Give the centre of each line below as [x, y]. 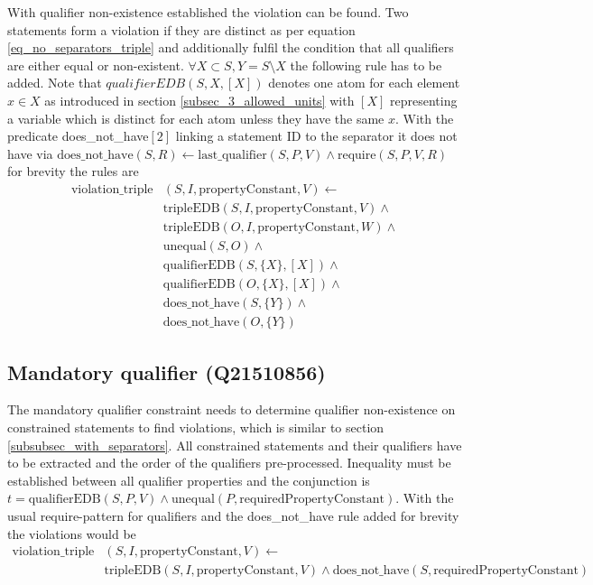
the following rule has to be [366, 65]
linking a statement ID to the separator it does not [316, 136]
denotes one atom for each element [364, 83]
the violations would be [72, 533]
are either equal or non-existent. [96, 65]
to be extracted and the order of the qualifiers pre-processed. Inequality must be [229, 463]
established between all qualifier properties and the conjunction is [189, 480]
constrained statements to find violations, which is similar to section [196, 427]
